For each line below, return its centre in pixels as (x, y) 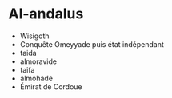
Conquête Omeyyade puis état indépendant (92, 44)
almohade (36, 78)
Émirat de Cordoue (51, 86)
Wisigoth (34, 36)
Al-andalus (46, 14)
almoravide (38, 61)
